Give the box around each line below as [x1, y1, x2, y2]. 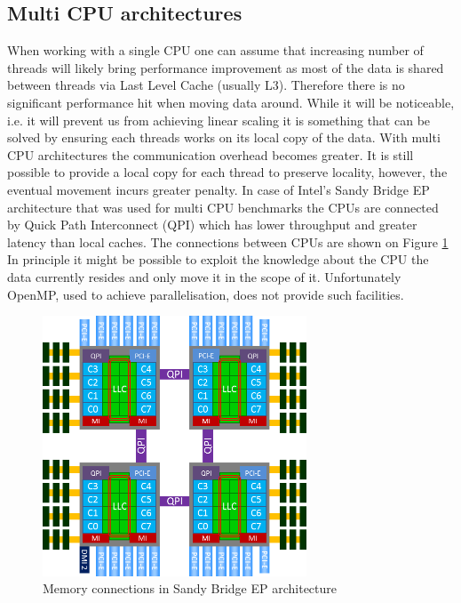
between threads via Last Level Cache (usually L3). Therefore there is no [7, 76, 405, 94]
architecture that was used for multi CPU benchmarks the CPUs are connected [7, 197, 439, 216]
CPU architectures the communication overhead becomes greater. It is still [7, 145, 414, 164]
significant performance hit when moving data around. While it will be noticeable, [7, 92, 455, 111]
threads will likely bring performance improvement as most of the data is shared [7, 58, 444, 76]
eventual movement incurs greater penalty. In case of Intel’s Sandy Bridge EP [7, 180, 430, 198]
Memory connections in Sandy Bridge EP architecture [43, 579, 338, 598]
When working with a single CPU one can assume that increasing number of [7, 41, 424, 60]
